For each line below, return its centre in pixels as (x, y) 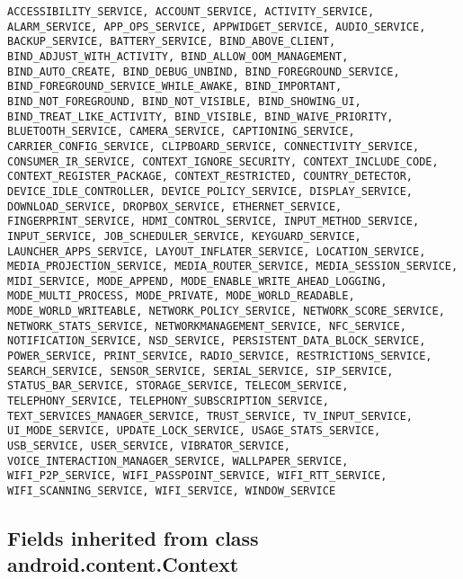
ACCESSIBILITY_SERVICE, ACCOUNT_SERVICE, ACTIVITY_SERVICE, (191, 12)
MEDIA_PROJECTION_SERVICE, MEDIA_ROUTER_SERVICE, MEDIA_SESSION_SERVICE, (233, 267)
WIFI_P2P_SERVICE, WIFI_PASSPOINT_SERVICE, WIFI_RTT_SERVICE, (197, 476)
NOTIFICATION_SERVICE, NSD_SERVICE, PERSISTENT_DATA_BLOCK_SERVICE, (217, 341)
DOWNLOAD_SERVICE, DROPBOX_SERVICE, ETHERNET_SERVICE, (175, 206)
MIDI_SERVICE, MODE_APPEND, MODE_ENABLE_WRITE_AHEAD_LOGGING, (197, 281)
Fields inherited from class (133, 538)
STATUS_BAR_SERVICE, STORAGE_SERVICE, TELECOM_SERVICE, (178, 386)
